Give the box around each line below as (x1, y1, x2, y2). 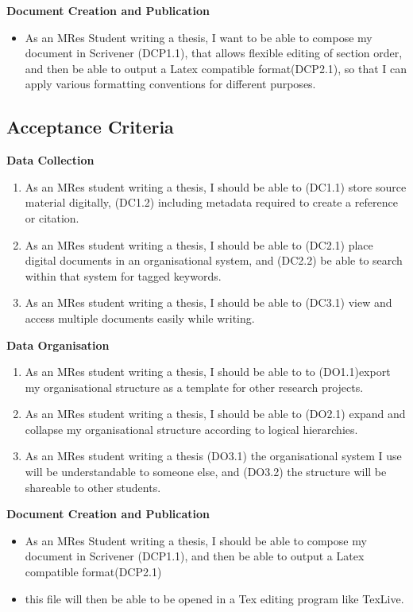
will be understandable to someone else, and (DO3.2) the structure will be (25, 463, 387, 480)
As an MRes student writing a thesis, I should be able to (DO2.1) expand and (25, 405, 406, 422)
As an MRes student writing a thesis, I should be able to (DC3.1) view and (25, 294, 392, 311)
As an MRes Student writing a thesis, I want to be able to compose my (25, 29, 372, 45)
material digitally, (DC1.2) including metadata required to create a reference (25, 194, 398, 211)
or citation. (25, 209, 79, 226)
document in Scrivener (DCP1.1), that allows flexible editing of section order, (25, 45, 403, 61)
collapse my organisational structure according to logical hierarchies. (25, 420, 358, 437)
